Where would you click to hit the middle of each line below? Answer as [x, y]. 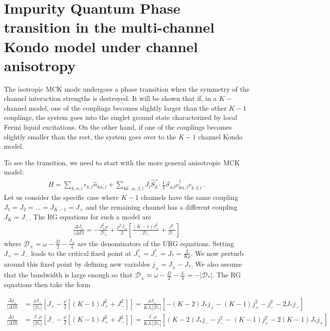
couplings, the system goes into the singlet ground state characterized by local [121, 117]
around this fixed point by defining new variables [77, 264]
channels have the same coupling [190, 197]
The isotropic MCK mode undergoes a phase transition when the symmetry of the [127, 88]
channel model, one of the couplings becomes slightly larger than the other [115, 107]
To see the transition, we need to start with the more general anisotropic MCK [122, 162]
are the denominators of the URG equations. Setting [155, 243]
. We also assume [217, 264]
